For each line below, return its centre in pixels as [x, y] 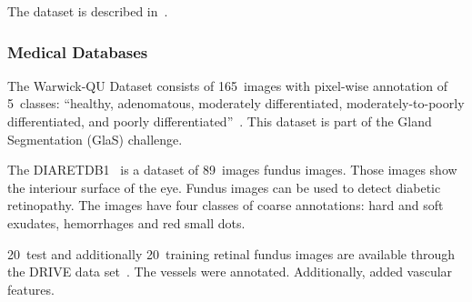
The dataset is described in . [88, 11]
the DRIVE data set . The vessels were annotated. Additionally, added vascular [230, 272]
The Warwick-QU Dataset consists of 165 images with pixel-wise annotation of [228, 85]
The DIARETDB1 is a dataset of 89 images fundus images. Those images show [232, 170]
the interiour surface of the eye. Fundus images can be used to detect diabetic [224, 187]
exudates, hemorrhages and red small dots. [126, 222]
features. [31, 289]
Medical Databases [78, 51]
